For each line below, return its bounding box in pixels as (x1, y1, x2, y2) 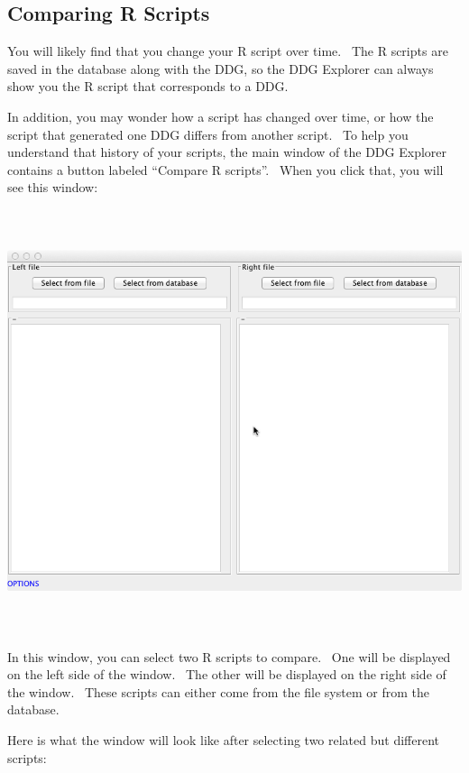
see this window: (7, 178, 98, 197)
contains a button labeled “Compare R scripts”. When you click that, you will (7, 160, 444, 179)
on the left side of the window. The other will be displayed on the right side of (7, 665, 446, 684)
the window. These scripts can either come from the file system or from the (7, 682, 429, 701)
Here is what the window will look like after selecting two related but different (7, 730, 439, 749)
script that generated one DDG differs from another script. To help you (7, 124, 409, 143)
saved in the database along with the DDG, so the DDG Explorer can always (7, 59, 434, 78)
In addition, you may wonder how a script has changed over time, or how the (7, 106, 434, 125)
